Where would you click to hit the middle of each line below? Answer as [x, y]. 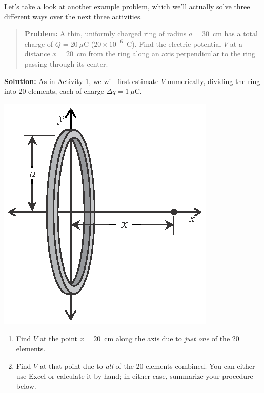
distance [37, 54]
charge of [39, 43]
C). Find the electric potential [174, 43]
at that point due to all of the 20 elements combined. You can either [147, 366]
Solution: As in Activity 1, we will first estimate [82, 81]
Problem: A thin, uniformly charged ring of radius [105, 34]
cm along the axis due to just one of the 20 [172, 338]
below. [26, 386]
